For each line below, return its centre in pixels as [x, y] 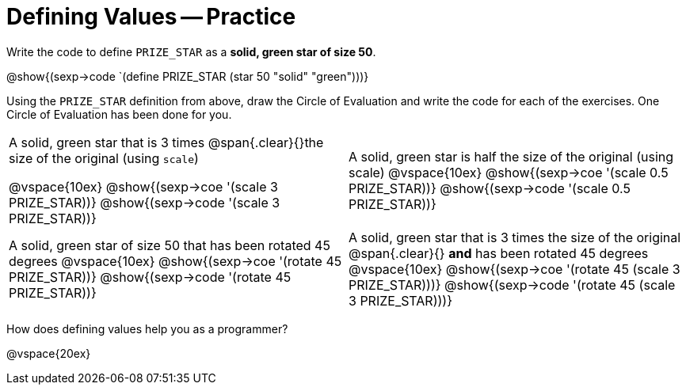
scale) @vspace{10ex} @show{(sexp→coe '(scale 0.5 [509, 172]
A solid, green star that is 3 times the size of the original [515, 237]
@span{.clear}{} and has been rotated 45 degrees [499, 253]
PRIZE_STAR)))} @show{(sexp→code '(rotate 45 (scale [512, 285]
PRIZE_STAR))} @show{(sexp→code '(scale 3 [145, 202]
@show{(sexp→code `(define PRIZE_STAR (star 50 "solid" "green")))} [188, 76]
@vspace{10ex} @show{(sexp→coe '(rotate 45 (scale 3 [514, 269]
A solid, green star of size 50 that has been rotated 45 [170, 245]
